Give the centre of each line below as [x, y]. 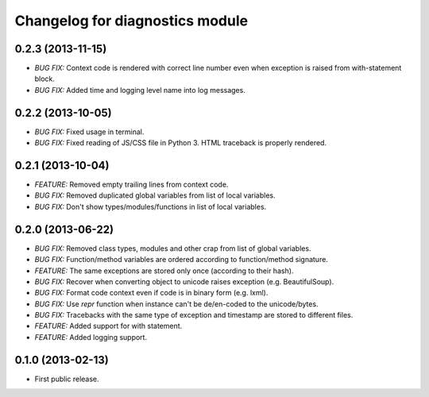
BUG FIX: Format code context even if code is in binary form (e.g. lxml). [151, 293]
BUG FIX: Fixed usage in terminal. [89, 132]
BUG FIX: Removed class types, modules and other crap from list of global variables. [173, 248]
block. [45, 79]
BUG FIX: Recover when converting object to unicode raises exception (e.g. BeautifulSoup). [184, 281]
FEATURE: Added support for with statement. [108, 326]
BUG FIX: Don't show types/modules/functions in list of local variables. [151, 206]
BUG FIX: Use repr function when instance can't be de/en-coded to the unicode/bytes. [176, 304]
